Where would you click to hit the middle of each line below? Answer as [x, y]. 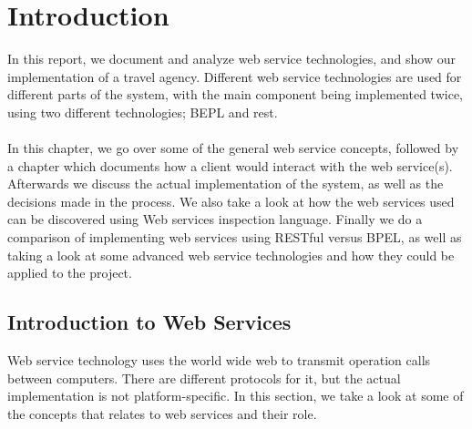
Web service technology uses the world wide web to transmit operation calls [219, 360]
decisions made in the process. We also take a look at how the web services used [231, 201]
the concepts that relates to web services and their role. [162, 413]
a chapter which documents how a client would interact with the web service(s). [230, 165]
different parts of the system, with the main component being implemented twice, [235, 94]
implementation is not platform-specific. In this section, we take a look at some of [236, 396]
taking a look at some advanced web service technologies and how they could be [231, 255]
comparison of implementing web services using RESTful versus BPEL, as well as [235, 237]
